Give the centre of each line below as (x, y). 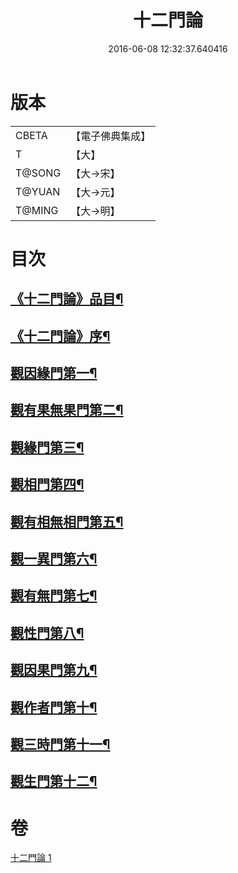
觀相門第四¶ (47, 484)
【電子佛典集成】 (111, 136)
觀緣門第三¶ (47, 447)
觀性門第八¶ (47, 632)
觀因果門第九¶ (54, 670)
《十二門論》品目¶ (67, 299)
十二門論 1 (31, 858)
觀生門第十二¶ (54, 781)
